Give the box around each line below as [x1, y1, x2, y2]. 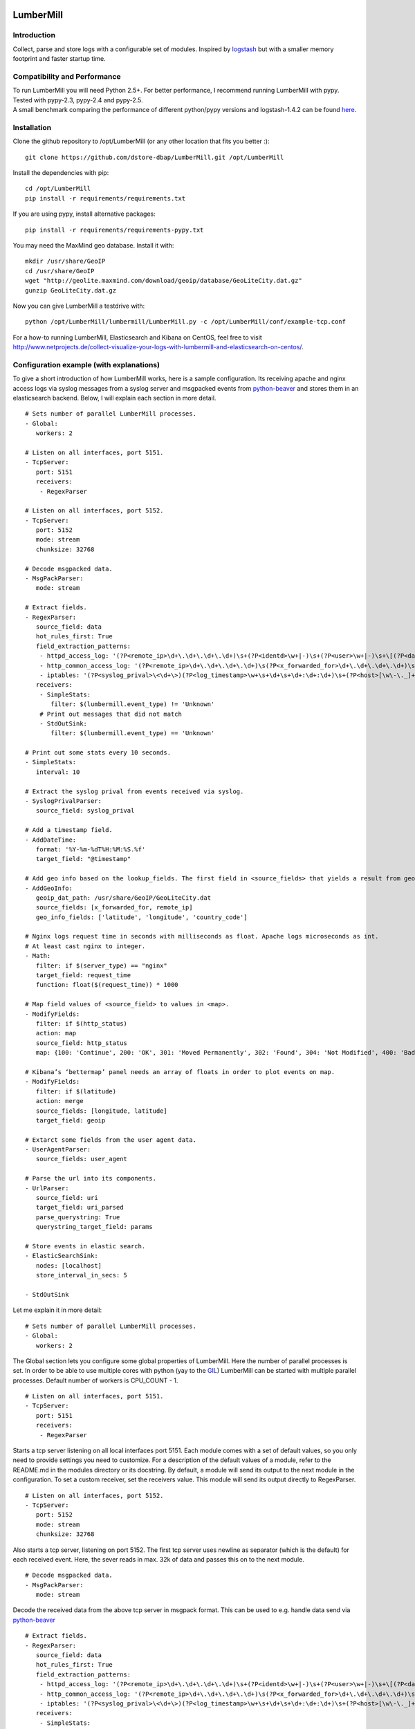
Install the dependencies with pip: [12, 169, 109, 176]
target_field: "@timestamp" [35, 855, 131, 863]
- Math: [25, 952, 51, 960]
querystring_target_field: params [35, 1223, 154, 1231]
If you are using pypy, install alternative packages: [12, 210, 156, 218]
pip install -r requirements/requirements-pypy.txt [25, 225, 204, 234]
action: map [35, 1029, 77, 1037]
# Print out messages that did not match [39, 710, 183, 718]
